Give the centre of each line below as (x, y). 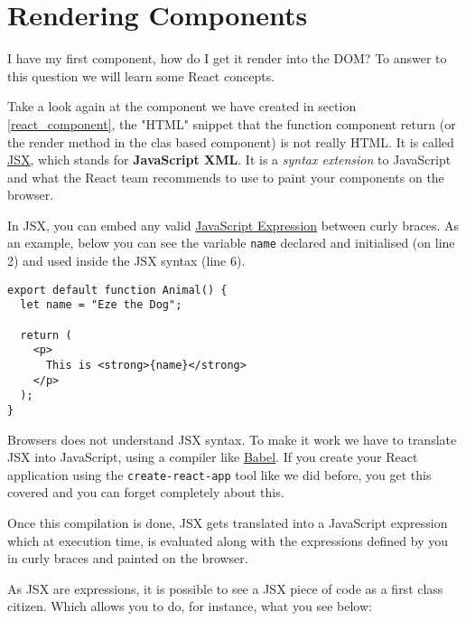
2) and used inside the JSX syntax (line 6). (126, 261)
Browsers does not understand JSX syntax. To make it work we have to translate (232, 439)
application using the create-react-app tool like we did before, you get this (219, 474)
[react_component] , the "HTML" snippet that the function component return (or (232, 123)
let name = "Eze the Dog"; (101, 305)
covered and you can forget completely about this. (146, 492)
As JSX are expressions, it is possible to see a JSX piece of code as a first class (225, 588)
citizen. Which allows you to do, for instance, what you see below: (190, 606)
